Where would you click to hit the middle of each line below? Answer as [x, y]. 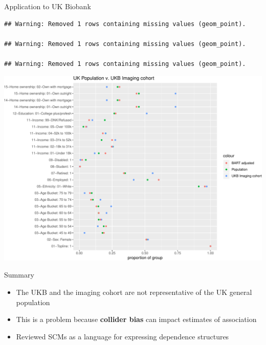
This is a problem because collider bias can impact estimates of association [136, 319]
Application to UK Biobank [48, 6]
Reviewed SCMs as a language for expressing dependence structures [123, 336]
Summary [19, 275]
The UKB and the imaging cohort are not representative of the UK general [134, 292]
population [33, 302]
